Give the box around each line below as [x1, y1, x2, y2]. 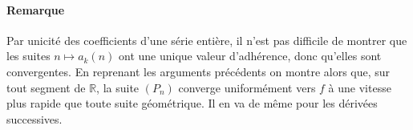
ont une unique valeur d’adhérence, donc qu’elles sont [118, 47, 382, 64]
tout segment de [6, 79, 86, 95]
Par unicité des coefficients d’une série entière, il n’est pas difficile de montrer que [6, 31, 407, 48]
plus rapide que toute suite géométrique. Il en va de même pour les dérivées [6, 95, 378, 112]
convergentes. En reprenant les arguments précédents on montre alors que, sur [6, 63, 391, 79]
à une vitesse [328, 79, 391, 95]
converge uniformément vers [178, 79, 316, 95]
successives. [6, 110, 63, 127]
